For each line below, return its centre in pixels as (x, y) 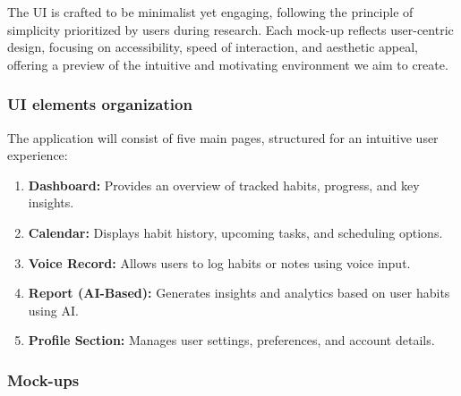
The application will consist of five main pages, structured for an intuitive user (223, 137)
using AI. (53, 310)
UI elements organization (100, 104)
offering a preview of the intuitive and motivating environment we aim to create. (228, 64)
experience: (38, 155)
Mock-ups (43, 379)
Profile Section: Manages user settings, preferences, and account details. (231, 340)
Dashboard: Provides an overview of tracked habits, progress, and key (224, 185)
